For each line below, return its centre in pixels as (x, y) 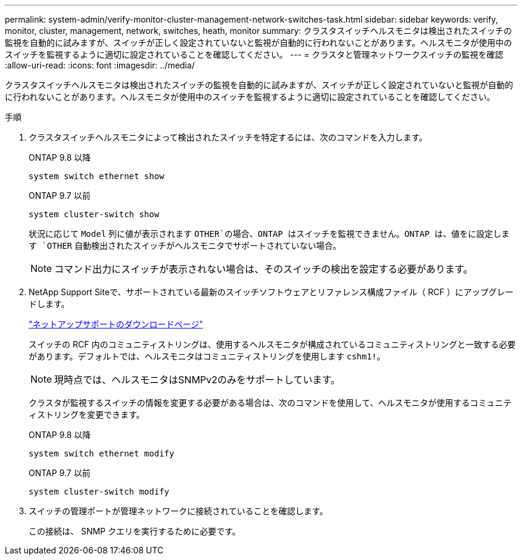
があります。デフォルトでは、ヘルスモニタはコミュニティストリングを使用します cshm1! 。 (207, 356)
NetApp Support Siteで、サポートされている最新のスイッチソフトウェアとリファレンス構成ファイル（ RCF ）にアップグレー (271, 292)
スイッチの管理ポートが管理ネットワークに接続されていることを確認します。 (178, 511)
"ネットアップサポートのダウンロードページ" (116, 324)
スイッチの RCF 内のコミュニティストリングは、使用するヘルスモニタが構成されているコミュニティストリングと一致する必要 (272, 344)
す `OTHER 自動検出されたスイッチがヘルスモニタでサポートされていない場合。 (185, 245)
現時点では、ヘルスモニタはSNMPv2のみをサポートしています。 (197, 380)
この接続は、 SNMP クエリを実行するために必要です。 (135, 531)
